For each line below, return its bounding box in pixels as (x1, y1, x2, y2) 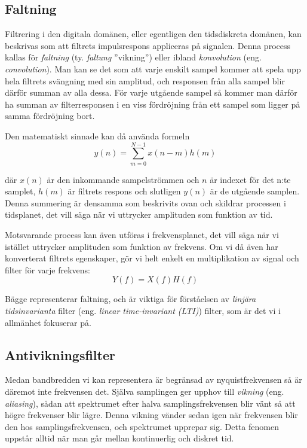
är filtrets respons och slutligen (67, 185, 181, 197)
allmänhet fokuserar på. (5, 316, 91, 328)
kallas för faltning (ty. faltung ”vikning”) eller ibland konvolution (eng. (5, 51, 262, 63)
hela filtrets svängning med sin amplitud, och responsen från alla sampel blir (5, 74, 285, 87)
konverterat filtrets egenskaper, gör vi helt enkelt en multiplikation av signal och (5, 252, 299, 264)
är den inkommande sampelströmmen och (47, 173, 199, 185)
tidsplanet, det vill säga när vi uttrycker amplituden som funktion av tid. (5, 208, 273, 221)
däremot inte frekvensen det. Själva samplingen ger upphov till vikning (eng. (5, 385, 284, 397)
